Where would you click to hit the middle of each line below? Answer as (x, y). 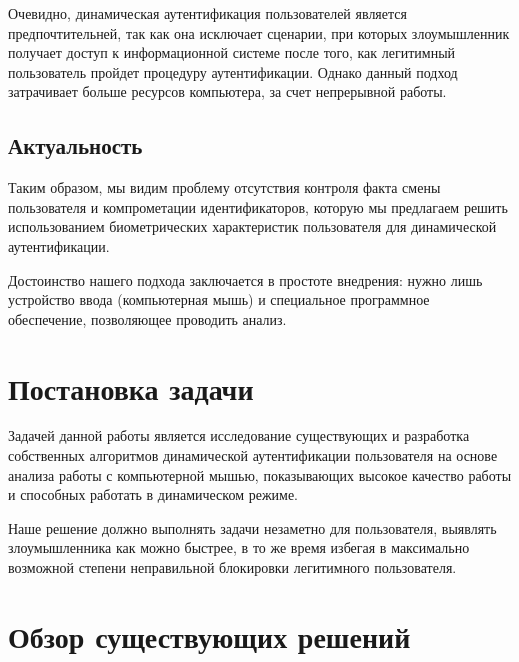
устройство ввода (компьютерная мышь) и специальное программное (219, 299)
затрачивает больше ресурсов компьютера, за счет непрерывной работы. (227, 91)
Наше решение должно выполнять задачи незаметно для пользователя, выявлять (252, 527)
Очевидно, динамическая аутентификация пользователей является (207, 13)
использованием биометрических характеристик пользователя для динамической (252, 226)
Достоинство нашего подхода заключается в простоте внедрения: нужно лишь (245, 279)
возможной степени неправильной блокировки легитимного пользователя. (232, 567)
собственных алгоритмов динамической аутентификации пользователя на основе (253, 455)
